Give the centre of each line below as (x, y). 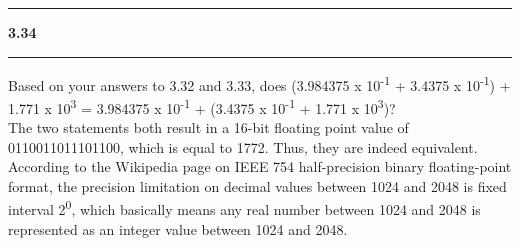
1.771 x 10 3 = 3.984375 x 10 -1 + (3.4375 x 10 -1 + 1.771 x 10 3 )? (202, 106)
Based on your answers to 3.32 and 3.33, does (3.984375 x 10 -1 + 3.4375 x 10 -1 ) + (259, 83)
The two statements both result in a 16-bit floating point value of (208, 127)
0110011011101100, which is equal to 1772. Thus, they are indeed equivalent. (243, 146)
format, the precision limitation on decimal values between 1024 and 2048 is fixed (257, 185)
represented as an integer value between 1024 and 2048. (178, 228)
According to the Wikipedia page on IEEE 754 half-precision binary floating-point (260, 166)
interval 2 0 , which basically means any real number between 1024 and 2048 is (244, 208)
